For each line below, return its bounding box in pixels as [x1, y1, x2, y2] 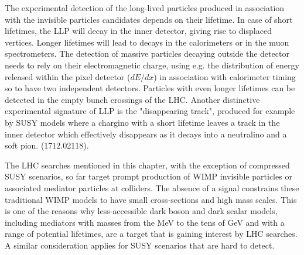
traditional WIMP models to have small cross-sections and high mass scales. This [5, 193, 297, 205]
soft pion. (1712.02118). [5, 139, 89, 151]
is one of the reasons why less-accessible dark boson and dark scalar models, [5, 205, 278, 217]
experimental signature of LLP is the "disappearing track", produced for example [5, 105, 295, 117]
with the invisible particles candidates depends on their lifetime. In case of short [5, 13, 293, 25]
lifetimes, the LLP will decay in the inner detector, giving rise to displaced [5, 25, 272, 37]
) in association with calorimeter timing [153, 70, 296, 82]
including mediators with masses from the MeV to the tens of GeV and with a [5, 216, 285, 228]
